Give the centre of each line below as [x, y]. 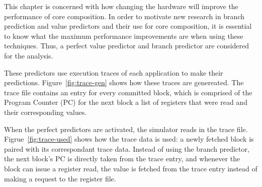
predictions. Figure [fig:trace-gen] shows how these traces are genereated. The [124, 82]
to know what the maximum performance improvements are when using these [124, 36]
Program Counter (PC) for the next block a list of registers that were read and [126, 102]
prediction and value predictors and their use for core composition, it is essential [128, 26]
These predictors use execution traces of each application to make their [114, 72]
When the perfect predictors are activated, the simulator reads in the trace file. [126, 129]
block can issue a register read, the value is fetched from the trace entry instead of [131, 168]
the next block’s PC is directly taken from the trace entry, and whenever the [122, 159]
